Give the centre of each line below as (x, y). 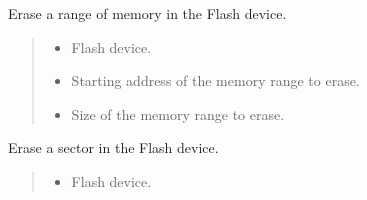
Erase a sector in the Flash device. (113, 147)
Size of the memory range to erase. (178, 113)
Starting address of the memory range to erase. (215, 80)
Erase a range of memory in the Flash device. (147, 13)
